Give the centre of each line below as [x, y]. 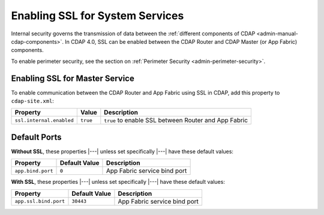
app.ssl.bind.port [40, 202]
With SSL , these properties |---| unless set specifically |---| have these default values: [118, 182]
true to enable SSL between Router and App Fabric [176, 120]
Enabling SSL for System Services [97, 16]
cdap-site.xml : [32, 101]
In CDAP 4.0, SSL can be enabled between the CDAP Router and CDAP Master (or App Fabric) [181, 41]
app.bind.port [34, 171]
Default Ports [37, 137]
